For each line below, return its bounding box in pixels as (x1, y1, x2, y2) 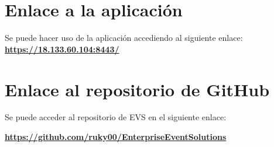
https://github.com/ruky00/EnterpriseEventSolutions (5, 131, 227, 143)
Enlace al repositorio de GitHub (5, 77, 270, 101)
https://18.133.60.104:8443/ (5, 43, 119, 55)
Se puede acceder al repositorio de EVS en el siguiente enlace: (5, 111, 227, 123)
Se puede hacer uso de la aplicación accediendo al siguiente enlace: (5, 32, 243, 44)
